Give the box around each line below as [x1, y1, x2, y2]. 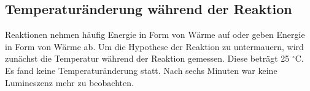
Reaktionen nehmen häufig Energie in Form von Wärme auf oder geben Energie [5, 28, 305, 41]
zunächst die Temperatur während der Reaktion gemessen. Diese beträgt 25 [5, 52, 290, 65]
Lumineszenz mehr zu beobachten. [5, 76, 134, 89]
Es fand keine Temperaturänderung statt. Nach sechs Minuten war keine [5, 64, 277, 76]
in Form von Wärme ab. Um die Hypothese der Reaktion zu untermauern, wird [5, 40, 304, 53]
